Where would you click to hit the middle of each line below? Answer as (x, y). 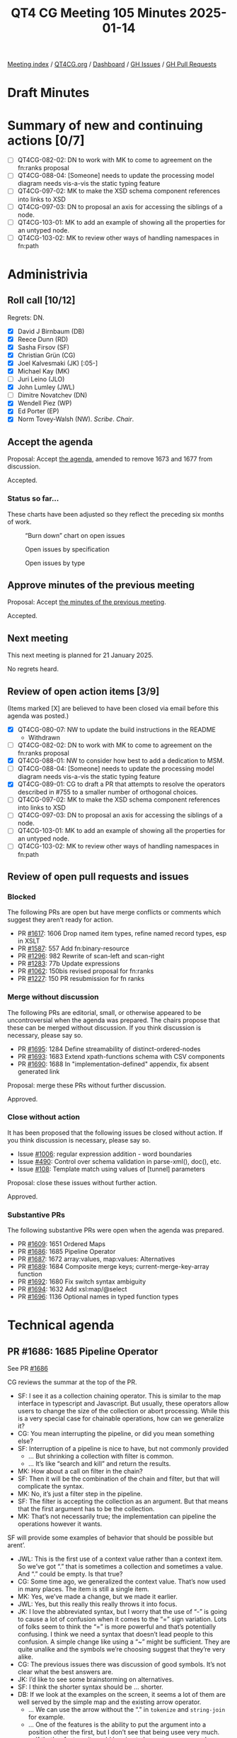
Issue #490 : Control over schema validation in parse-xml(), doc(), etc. (119, 1161)
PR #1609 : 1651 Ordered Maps (62, 1244)
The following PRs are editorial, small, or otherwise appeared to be (104, 1012)
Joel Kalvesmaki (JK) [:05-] (58, 363)
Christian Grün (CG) (46, 355)
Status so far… (33, 499)
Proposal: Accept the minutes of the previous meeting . (87, 602)
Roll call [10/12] (41, 300)
